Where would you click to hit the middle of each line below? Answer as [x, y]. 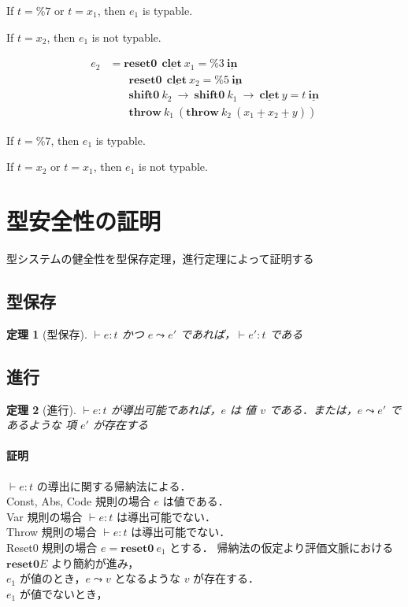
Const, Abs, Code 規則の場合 [78, 501]
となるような [147, 578]
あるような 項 [42, 425]
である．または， [313, 409]
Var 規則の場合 [45, 516]
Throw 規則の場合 [52, 532]
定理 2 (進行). [41, 409]
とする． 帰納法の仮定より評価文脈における [282, 547]
